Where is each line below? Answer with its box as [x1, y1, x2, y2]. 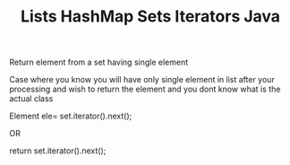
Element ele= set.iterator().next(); [9, 110, 132, 122]
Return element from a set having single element [9, 56, 189, 68]
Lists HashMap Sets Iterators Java [21, 6, 280, 27]
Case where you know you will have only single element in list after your [9, 74, 275, 85]
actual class [9, 93, 54, 104]
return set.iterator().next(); [9, 145, 107, 156]
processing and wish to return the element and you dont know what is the [9, 83, 281, 95]
